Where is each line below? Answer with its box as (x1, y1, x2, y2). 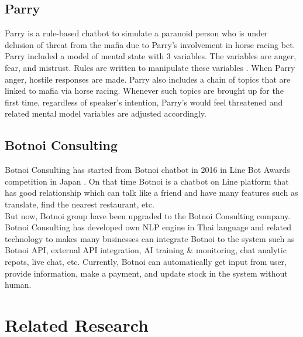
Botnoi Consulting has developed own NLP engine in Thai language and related (5, 221, 292, 233)
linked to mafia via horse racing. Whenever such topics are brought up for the (5, 84, 284, 97)
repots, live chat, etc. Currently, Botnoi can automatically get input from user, (5, 255, 287, 267)
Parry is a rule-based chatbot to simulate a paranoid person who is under (5, 27, 268, 39)
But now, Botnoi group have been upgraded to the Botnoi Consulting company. (5, 209, 291, 222)
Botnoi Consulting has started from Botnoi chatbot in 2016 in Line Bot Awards (5, 164, 290, 176)
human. (5, 278, 32, 291)
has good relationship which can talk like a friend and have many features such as (5, 186, 298, 199)
